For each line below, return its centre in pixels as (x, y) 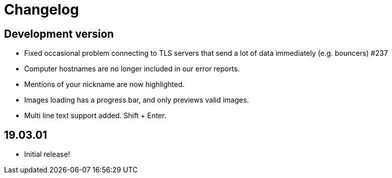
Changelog (42, 10)
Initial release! (47, 154)
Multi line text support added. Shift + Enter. (95, 116)
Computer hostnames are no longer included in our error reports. (132, 69)
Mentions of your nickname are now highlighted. (105, 84)
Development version (59, 34)
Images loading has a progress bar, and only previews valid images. (137, 100)
